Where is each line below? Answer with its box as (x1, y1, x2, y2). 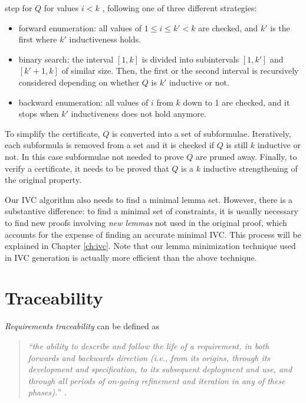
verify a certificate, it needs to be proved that (5, 162, 169, 174)
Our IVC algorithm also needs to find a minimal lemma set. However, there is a (5, 193, 293, 205)
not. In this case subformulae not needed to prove (5, 150, 184, 162)
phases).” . (28, 386, 67, 398)
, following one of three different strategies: (102, 2, 257, 14)
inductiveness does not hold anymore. (71, 107, 206, 120)
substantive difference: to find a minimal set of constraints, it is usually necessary (5, 205, 298, 217)
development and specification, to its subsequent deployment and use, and (28, 363, 292, 375)
